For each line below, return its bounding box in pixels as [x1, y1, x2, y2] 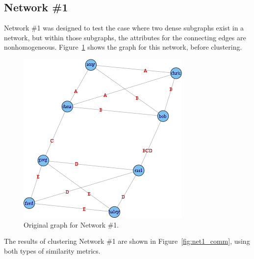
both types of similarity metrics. [4, 245, 101, 256]
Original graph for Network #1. [24, 219, 119, 230]
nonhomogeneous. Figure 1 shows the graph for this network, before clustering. [4, 42, 242, 52]
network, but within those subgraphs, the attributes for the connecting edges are [4, 32, 246, 42]
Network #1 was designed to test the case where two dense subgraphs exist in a [4, 23, 244, 33]
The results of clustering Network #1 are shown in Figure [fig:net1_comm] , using [4, 236, 250, 246]
